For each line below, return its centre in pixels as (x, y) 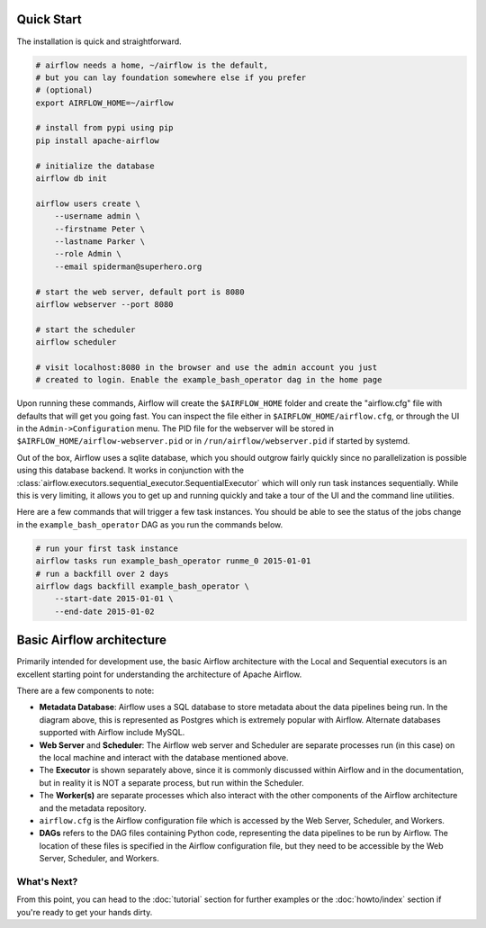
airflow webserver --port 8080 (105, 304)
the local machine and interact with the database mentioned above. (164, 757)
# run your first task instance (107, 548)
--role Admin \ (88, 254)
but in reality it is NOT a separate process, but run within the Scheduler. (172, 782)
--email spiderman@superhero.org (128, 266)
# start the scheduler (85, 329)
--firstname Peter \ (100, 229)
